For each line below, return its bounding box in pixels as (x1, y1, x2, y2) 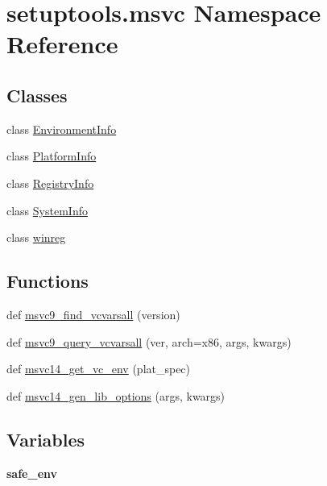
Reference (6, 27, 118, 60)
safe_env (6, 464, 58, 481)
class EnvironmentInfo (6, 120, 117, 137)
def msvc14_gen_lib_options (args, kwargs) (6, 387, 226, 404)
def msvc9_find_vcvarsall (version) (6, 305, 180, 322)
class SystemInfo (6, 201, 88, 218)
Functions (6, 268, 89, 293)
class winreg (6, 229, 66, 246)
